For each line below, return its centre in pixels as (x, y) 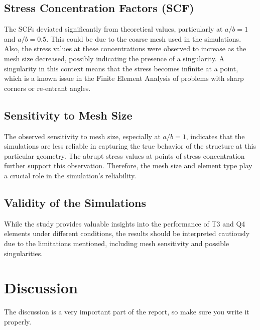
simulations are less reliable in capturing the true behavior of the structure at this (130, 146)
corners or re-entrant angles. (47, 88)
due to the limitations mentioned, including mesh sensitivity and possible (117, 243)
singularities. (24, 253)
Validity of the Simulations (75, 202)
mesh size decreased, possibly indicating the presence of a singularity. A (114, 58)
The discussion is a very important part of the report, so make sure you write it (127, 312)
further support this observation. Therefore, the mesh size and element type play (128, 166)
